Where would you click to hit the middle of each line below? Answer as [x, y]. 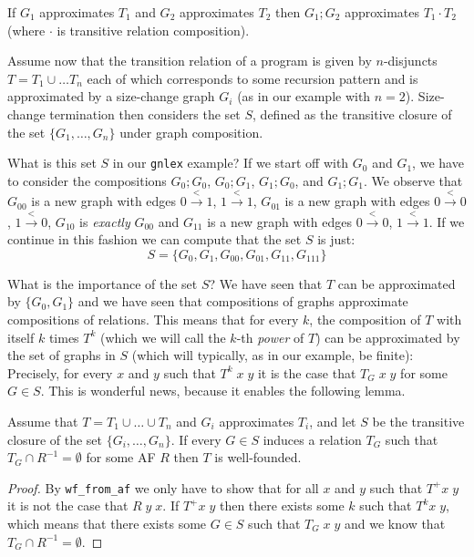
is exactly [105, 221]
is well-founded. [258, 457]
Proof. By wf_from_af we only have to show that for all [163, 487]
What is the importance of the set [103, 283]
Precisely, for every [60, 372]
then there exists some [282, 505]
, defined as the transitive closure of [352, 113]
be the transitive [418, 421]
